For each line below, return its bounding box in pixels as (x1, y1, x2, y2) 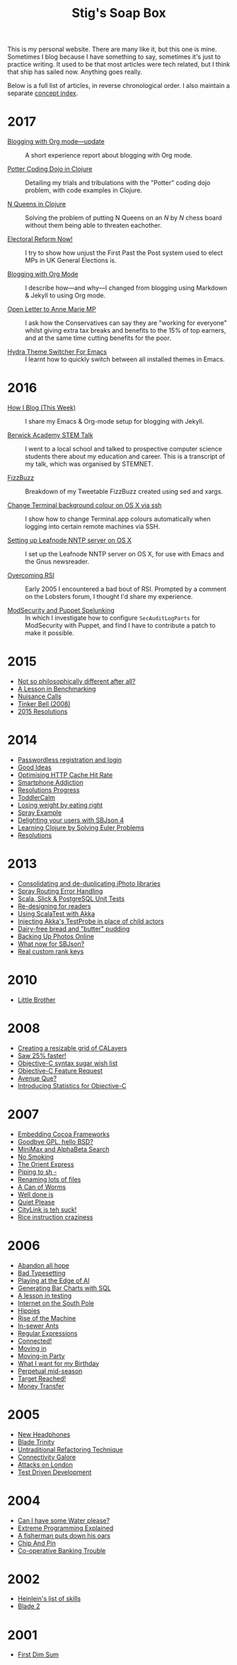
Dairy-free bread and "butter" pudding (17, 924, 130, 933)
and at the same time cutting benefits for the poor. (25, 334, 172, 342)
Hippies (17, 1306, 40, 1314)
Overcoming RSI (7, 571, 55, 580)
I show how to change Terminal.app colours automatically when (25, 515, 211, 523)
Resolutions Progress (17, 786, 80, 794)
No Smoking (17, 1152, 54, 1161)
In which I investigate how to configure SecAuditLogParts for (25, 614, 200, 622)
